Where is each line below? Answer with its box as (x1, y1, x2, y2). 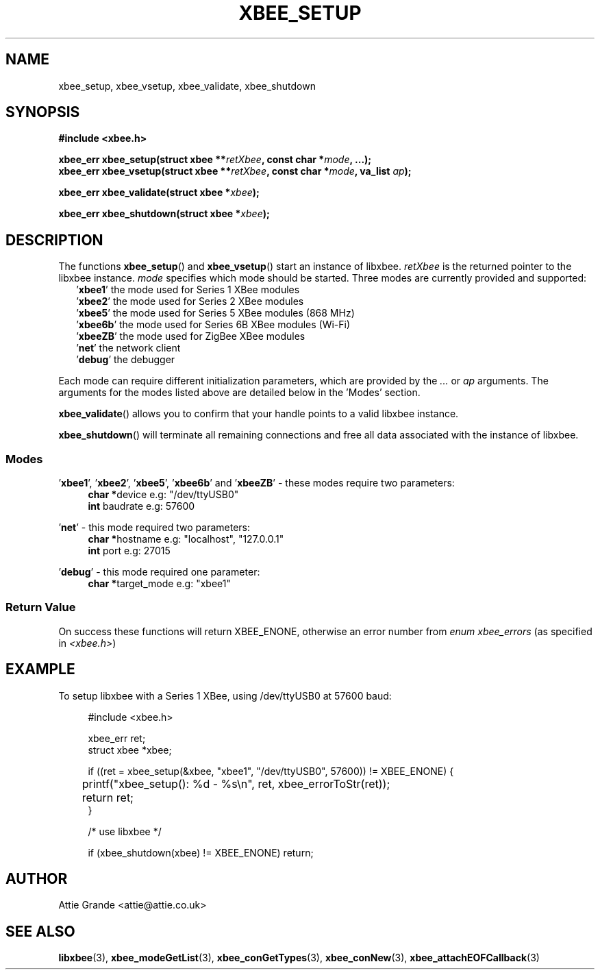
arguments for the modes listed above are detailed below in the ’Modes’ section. (58, 386, 421, 399)
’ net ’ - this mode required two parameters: (58, 521, 251, 534)
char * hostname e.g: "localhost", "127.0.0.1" (88, 533, 284, 545)
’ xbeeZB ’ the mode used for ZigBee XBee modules (76, 330, 305, 343)
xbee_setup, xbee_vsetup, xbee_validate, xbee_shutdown (58, 79, 316, 92)
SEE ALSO (5, 922, 75, 940)
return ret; (82, 790, 134, 804)
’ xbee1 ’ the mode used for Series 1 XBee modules (76, 284, 300, 296)
